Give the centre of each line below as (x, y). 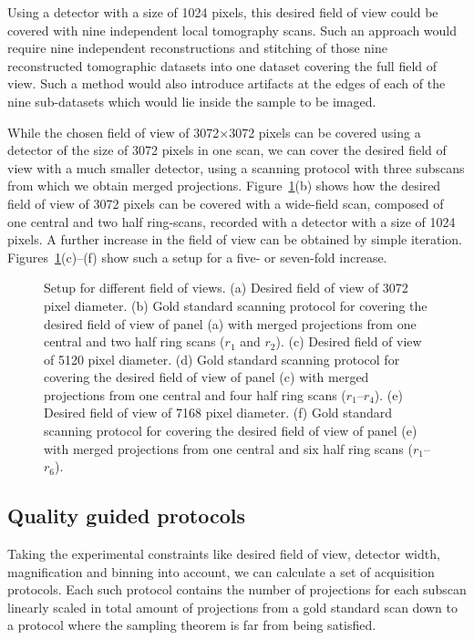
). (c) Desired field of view (349, 341)
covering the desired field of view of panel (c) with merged (206, 377)
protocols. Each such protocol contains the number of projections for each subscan (237, 589)
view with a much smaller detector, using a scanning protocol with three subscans (236, 167)
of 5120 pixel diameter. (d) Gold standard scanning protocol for (222, 359)
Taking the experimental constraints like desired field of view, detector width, (224, 554)
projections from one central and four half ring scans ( (195, 394)
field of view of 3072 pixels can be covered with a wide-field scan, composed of (226, 203)
